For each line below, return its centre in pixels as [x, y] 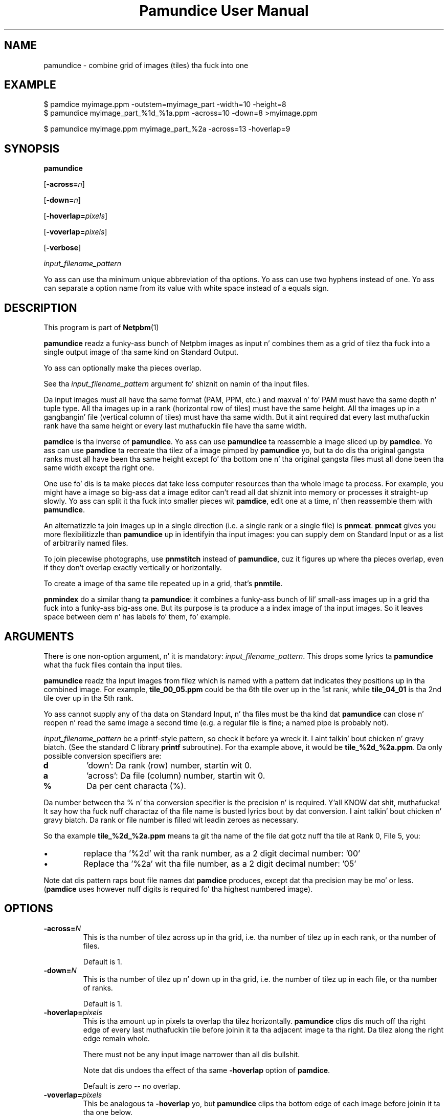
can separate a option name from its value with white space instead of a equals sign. [186, 288]
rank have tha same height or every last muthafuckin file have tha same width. [175, 426]
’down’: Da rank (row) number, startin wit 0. [169, 765]
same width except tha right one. [99, 468]
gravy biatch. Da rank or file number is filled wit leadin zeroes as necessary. [171, 820]
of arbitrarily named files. [86, 543]
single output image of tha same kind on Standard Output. [141, 352]
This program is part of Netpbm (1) [101, 328]
